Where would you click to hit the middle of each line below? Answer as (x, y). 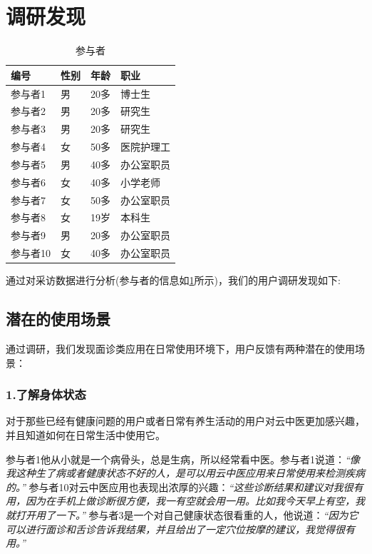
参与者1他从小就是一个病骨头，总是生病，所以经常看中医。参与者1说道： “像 (183, 459)
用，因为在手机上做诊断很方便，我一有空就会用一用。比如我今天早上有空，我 (185, 501)
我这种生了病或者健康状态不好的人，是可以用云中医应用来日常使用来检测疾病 (185, 473)
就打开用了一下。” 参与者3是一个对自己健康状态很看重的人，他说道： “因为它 (182, 515)
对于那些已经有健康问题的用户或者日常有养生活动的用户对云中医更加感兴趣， (185, 421)
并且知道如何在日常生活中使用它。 (86, 435)
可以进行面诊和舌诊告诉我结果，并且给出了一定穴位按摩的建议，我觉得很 (175, 529)
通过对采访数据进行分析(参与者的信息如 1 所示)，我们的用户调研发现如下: (173, 280)
